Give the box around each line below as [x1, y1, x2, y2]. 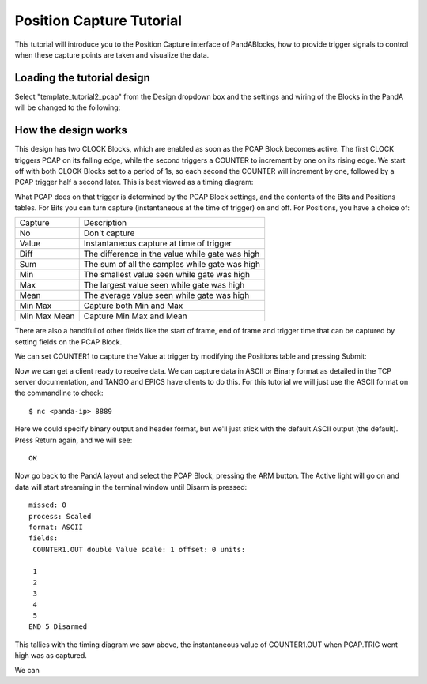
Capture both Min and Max [83, 300, 183, 311]
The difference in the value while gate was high [83, 249, 260, 260]
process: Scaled [28, 512, 92, 521]
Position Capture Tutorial [14, 12, 182, 29]
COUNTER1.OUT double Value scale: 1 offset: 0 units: [32, 545, 246, 554]
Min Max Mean [19, 310, 75, 321]
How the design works [14, 123, 128, 137]
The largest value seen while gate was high [83, 280, 245, 291]
